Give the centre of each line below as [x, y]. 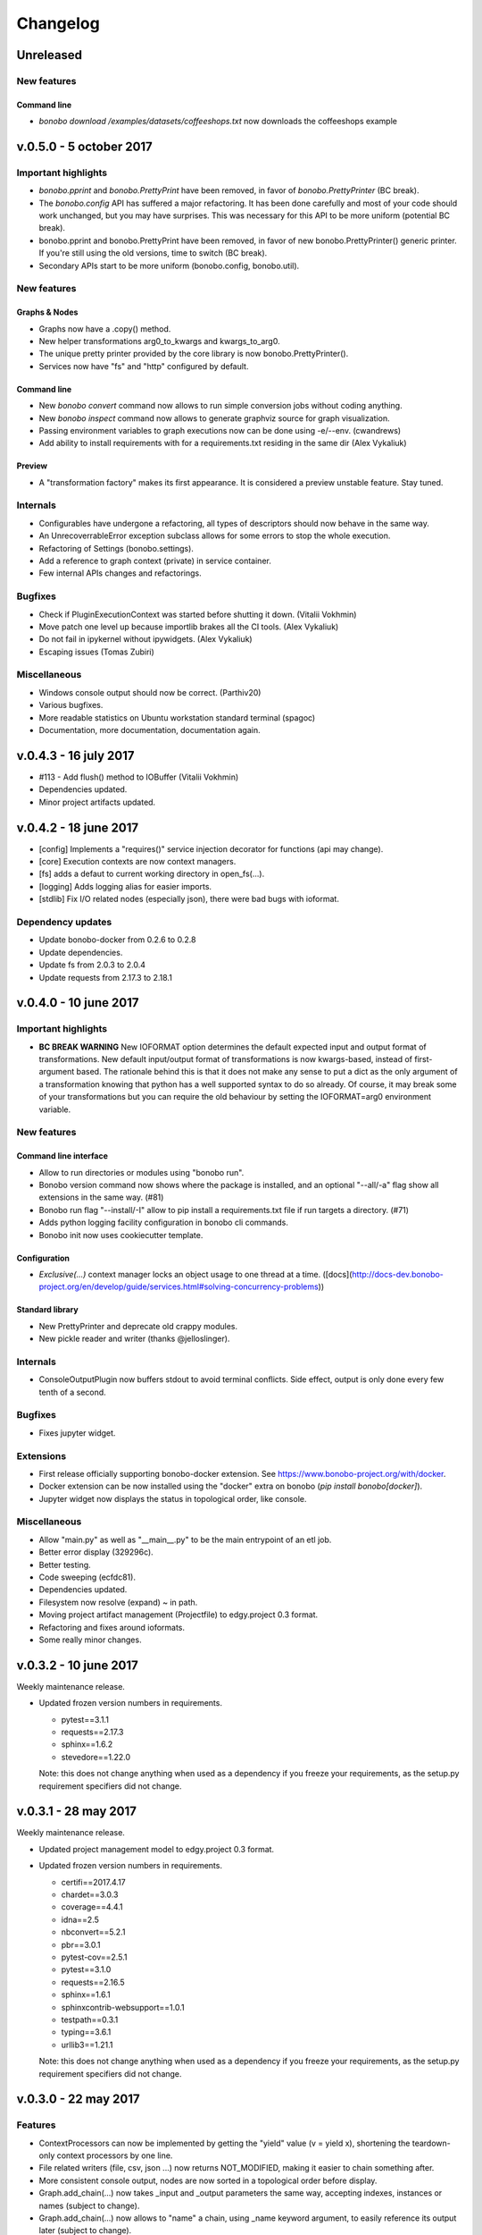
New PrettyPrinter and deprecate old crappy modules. [138, 1326]
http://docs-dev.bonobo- [398, 1274]
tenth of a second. [72, 1392]
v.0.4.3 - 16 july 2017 [75, 755]
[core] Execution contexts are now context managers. [137, 862]
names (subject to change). [89, 2205]
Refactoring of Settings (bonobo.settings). [116, 548]
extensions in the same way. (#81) [101, 1197]
